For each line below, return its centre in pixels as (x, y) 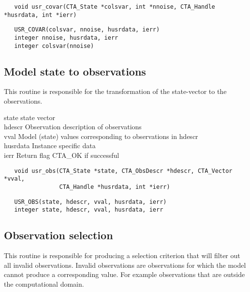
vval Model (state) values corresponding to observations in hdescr (101, 136)
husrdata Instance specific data (50, 146)
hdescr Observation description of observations (73, 127)
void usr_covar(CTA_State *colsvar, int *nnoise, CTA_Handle (115, 7)
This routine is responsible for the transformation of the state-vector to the (115, 91)
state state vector (29, 117)
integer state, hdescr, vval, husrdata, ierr (89, 210)
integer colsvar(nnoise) (54, 46)
